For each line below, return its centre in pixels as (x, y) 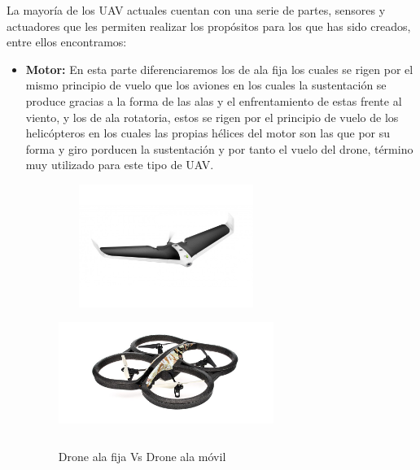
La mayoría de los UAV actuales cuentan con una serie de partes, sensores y (196, 10)
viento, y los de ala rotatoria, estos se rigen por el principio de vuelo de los (212, 117)
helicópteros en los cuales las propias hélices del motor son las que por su (208, 133)
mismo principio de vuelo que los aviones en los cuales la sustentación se (206, 85)
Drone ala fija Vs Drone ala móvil (142, 457)
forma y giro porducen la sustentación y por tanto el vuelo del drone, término (219, 148)
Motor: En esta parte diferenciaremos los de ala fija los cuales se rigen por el (219, 69)
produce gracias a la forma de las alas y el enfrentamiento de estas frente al (214, 100)
